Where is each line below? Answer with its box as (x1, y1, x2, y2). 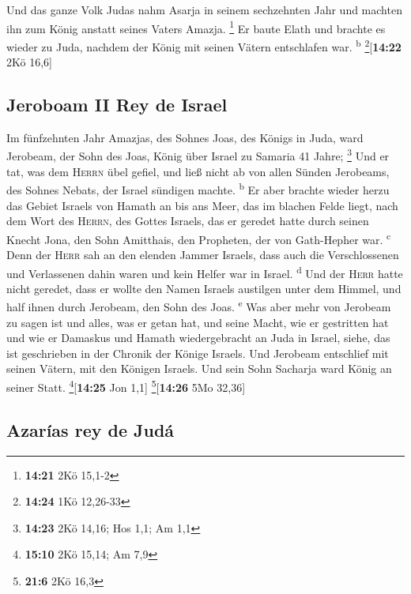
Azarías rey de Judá (6, 417, 175, 442)
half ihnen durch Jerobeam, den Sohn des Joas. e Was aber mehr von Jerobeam (6, 296, 391, 315)
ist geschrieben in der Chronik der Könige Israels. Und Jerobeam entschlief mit (6, 344, 389, 361)
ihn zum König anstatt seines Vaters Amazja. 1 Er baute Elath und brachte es (6, 17, 386, 36)
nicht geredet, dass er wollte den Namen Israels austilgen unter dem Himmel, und (6, 280, 402, 296)
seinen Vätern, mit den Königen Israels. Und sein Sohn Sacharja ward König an (6, 360, 392, 377)
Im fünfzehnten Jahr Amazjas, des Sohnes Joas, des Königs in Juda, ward (6, 129, 364, 145)
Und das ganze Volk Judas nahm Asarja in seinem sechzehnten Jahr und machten (6, 2, 402, 17)
